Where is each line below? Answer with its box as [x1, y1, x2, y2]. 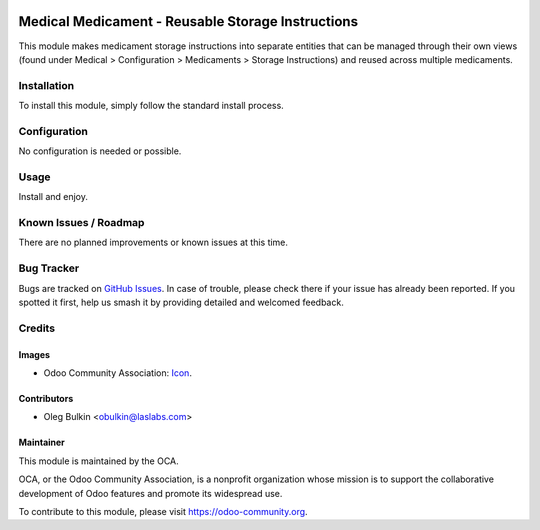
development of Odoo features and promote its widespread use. [18, 487, 283, 499]
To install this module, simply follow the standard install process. [18, 100, 284, 112]
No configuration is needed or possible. [18, 145, 182, 157]
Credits [18, 321, 55, 335]
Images [18, 348, 50, 360]
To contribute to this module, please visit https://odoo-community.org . [18, 505, 309, 517]
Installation [18, 78, 75, 92]
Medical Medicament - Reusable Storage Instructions [18, 13, 359, 30]
